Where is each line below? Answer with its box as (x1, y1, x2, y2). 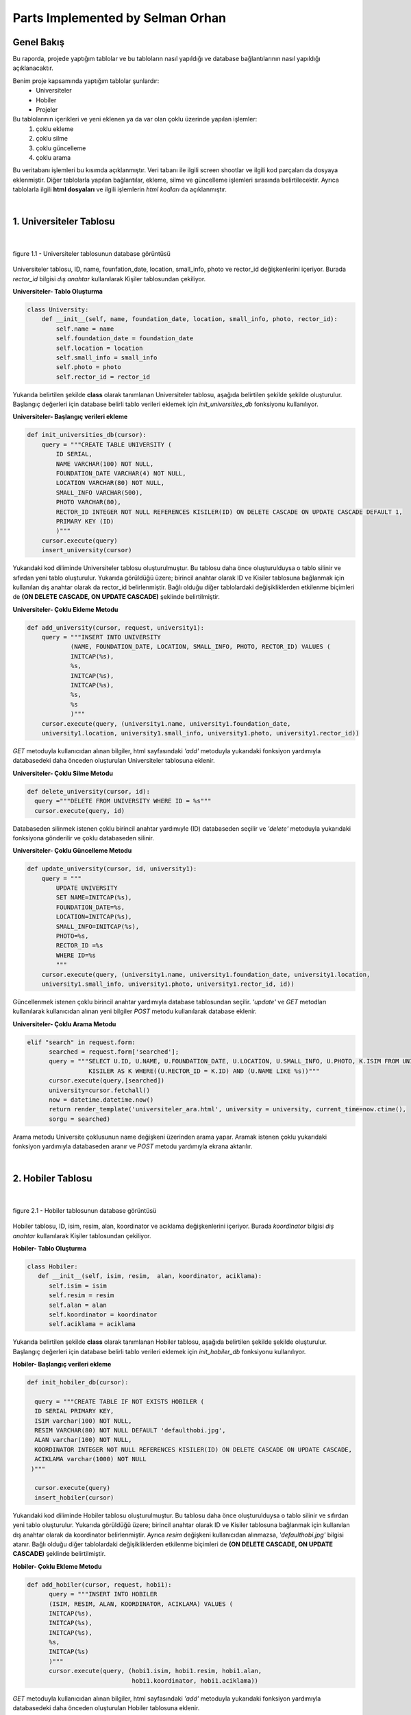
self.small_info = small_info (55, 353, 158, 362)
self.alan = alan (49, 1301, 108, 1309)
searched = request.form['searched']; (49, 1048, 179, 1056)
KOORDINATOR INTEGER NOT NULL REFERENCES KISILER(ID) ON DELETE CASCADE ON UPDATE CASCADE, (34, 1445, 353, 1454)
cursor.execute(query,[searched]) (49, 1077, 164, 1085)
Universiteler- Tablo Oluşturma (12, 287, 103, 295)
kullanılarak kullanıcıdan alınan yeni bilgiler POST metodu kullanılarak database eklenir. (12, 1007, 257, 1015)
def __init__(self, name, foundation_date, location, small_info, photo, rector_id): (41, 316, 338, 323)
